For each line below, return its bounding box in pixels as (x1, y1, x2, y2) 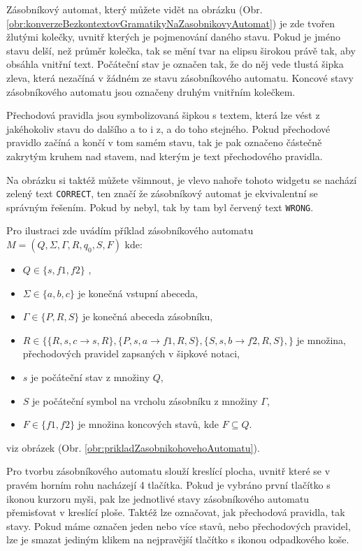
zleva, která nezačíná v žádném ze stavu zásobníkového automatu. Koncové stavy (6, 70, 354, 85)
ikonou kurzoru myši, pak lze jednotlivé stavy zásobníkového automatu (6, 491, 310, 506)
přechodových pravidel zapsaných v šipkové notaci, (22, 346, 240, 361)
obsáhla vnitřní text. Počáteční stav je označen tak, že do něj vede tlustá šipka (6, 57, 344, 71)
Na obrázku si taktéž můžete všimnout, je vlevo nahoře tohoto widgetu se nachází (6, 172, 357, 187)
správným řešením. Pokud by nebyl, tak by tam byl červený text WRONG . (6, 199, 314, 214)
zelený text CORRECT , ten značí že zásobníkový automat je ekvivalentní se (6, 186, 318, 201)
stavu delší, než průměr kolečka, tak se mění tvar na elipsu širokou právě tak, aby (6, 43, 356, 57)
